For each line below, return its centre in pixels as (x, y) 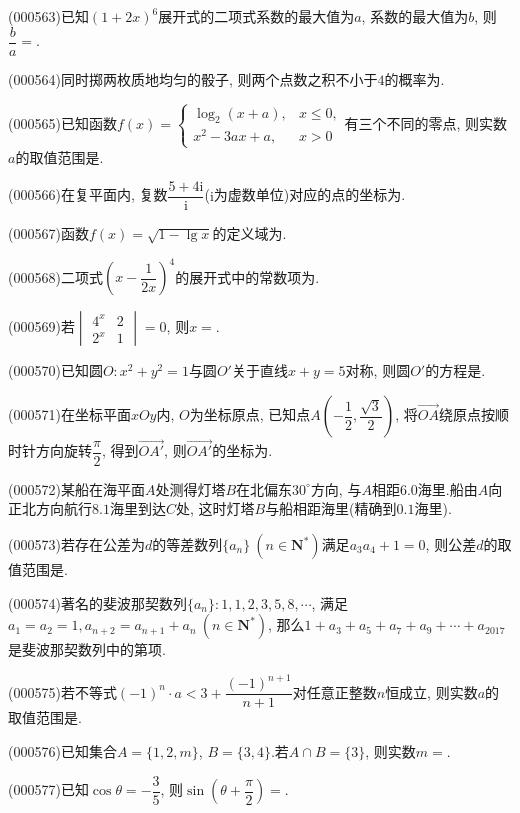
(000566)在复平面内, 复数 (88, 194)
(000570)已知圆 (55, 370)
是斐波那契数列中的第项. (87, 649)
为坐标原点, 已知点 (250, 414)
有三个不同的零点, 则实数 (425, 122)
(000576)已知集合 (62, 750)
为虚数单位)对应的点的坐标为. (309, 194)
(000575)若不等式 (62, 691)
